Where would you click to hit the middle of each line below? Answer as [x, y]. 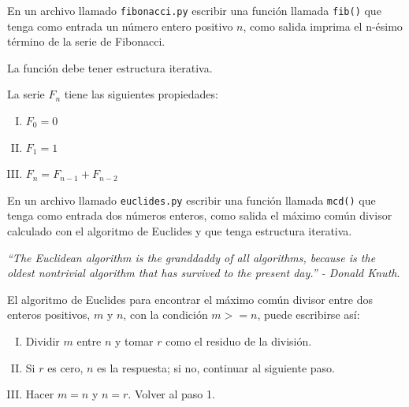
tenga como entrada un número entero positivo [120, 26]
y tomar [134, 341]
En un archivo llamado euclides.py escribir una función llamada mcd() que [191, 200]
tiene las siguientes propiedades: [141, 94]
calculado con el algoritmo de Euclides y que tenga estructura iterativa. [180, 231]
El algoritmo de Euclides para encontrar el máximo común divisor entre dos [190, 299]
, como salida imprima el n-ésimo [323, 26]
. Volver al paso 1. [171, 394]
